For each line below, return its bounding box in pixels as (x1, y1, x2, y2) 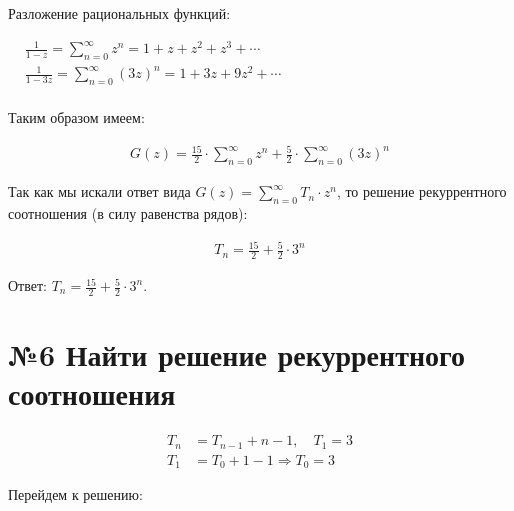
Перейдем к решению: (8, 484, 143, 505)
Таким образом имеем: (8, 107, 145, 128)
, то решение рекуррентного (336, 181, 507, 202)
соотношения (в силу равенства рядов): (8, 203, 248, 224)
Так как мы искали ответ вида (8, 181, 191, 202)
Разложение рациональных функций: (8, 3, 231, 23)
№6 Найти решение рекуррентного (8, 334, 466, 375)
